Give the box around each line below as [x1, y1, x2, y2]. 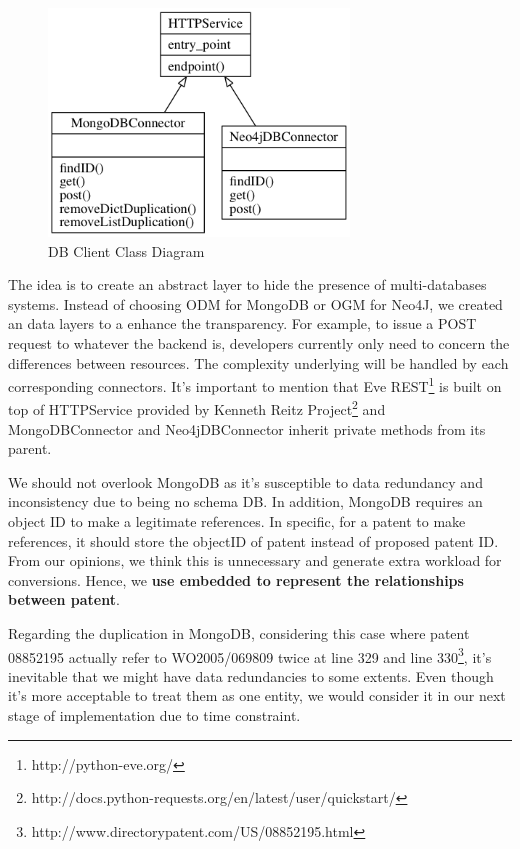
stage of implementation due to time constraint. [8, 704, 301, 725]
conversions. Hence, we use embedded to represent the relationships [8, 569, 464, 590]
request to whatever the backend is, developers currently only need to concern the [8, 332, 510, 353]
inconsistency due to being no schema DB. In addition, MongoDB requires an [8, 491, 483, 512]
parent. [8, 438, 52, 459]
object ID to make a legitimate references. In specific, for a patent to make [8, 510, 466, 531]
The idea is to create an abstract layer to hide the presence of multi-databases [8, 274, 487, 295]
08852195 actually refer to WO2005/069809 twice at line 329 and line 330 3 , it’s [8, 643, 492, 667]
